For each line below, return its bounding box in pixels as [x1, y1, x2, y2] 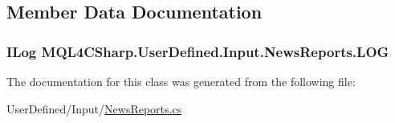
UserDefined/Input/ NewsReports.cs [6, 100, 182, 117]
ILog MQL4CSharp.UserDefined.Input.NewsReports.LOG [6, 41, 389, 61]
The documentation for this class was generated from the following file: [6, 73, 356, 89]
